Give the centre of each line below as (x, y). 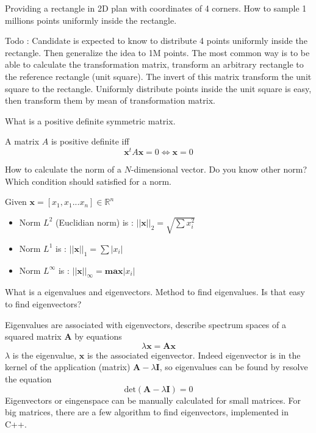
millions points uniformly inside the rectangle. (91, 20)
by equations (98, 336)
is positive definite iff (90, 141)
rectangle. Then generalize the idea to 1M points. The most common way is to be (157, 52)
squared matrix (33, 336)
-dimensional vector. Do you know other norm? (219, 169)
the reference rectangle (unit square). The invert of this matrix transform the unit (158, 76)
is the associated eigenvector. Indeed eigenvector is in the (194, 355)
